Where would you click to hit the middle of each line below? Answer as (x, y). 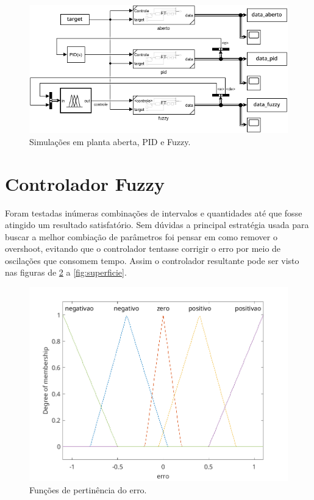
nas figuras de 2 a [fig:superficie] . (66, 272)
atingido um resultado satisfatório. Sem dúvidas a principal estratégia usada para (157, 225)
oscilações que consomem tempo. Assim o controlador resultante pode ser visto (152, 260)
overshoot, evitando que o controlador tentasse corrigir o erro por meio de (143, 248)
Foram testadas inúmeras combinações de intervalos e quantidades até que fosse (154, 212)
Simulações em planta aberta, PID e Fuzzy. (110, 141)
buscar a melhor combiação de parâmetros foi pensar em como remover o (141, 236)
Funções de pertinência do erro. (88, 489)
